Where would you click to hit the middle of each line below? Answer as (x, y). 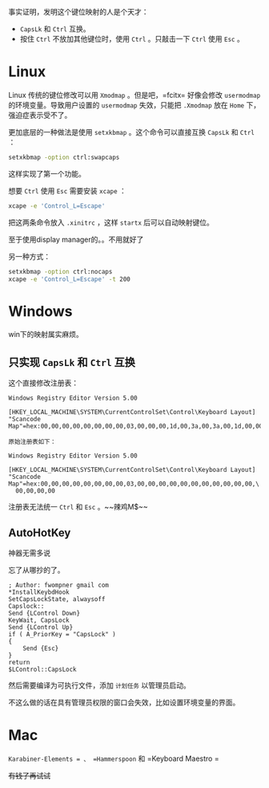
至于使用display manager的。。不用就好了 (76, 239)
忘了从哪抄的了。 (36, 570)
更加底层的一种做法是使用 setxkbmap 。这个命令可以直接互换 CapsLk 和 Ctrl (131, 132)
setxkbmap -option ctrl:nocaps (60, 271)
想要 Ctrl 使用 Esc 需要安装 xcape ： (67, 190)
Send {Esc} (41, 648)
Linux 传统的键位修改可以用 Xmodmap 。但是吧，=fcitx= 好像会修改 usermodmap (134, 95)
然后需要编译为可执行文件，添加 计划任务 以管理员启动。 (99, 685)
